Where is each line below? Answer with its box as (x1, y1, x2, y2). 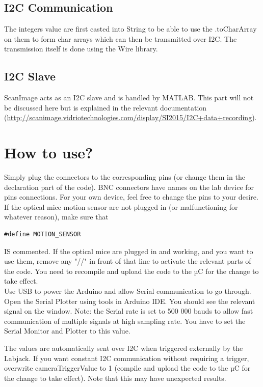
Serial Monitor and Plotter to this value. (4, 325, 130, 336)
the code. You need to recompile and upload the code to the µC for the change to (4, 265, 259, 276)
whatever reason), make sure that (4, 211, 109, 222)
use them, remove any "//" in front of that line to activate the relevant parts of (4, 256, 251, 266)
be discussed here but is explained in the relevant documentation (4, 102, 207, 113)
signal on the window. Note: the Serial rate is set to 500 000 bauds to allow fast (4, 306, 253, 316)
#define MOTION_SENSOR (4, 231, 81, 238)
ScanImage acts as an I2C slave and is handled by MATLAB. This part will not (4, 92, 254, 103)
